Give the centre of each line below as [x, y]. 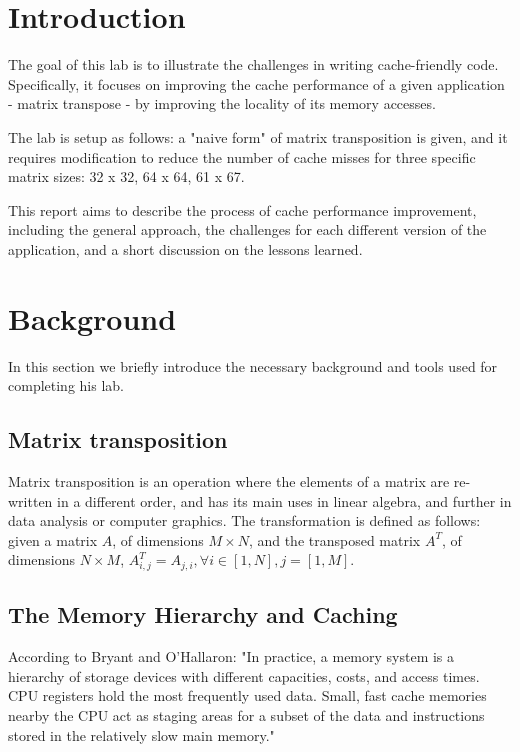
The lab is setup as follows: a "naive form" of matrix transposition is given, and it [258, 136]
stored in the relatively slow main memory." [141, 734]
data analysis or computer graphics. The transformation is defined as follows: [244, 520]
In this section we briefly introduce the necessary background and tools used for [253, 365]
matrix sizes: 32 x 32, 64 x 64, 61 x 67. [126, 176]
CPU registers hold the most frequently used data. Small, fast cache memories [247, 695]
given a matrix [53, 539]
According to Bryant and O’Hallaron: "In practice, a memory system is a [231, 656]
